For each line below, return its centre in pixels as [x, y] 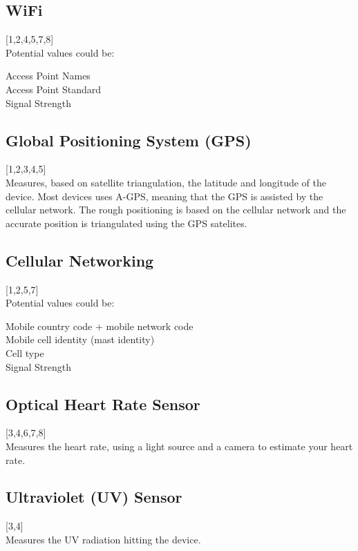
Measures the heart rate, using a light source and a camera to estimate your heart [179, 446]
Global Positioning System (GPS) [129, 140]
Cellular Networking [80, 260]
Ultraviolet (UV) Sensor [94, 497]
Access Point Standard [54, 89]
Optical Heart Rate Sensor [103, 404]
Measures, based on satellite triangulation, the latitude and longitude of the [166, 182]
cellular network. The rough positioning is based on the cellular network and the [176, 210]
